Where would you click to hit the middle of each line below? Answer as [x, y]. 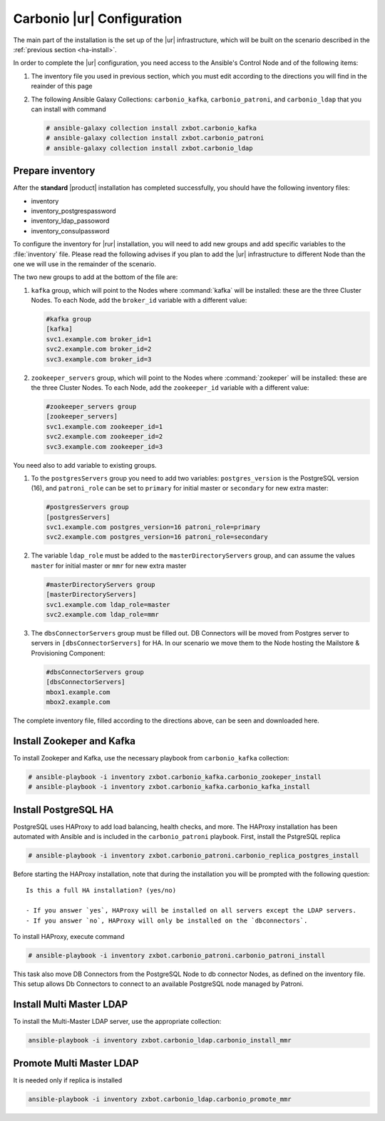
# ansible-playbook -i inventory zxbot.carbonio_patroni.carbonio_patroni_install [177, 955]
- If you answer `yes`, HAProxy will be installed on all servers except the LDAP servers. [191, 911]
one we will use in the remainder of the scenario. [85, 263]
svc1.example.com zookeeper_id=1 [104, 426]
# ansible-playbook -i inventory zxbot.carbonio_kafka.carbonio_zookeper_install [175, 777]
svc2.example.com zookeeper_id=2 [104, 437]
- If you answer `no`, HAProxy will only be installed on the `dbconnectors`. [167, 920]
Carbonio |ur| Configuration [98, 19]
